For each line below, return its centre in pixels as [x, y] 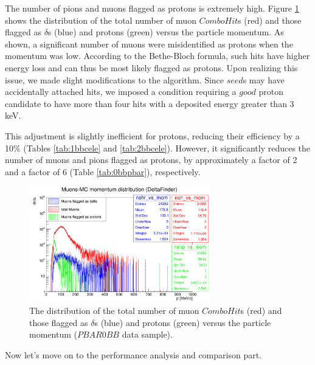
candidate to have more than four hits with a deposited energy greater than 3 [150, 103]
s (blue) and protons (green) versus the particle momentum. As [166, 32]
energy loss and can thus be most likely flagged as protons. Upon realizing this [151, 67]
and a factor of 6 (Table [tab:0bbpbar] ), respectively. [103, 171]
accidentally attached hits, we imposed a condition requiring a [121, 92]
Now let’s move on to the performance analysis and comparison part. [133, 354]
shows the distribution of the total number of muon [101, 20]
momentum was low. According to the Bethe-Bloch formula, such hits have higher [157, 56]
